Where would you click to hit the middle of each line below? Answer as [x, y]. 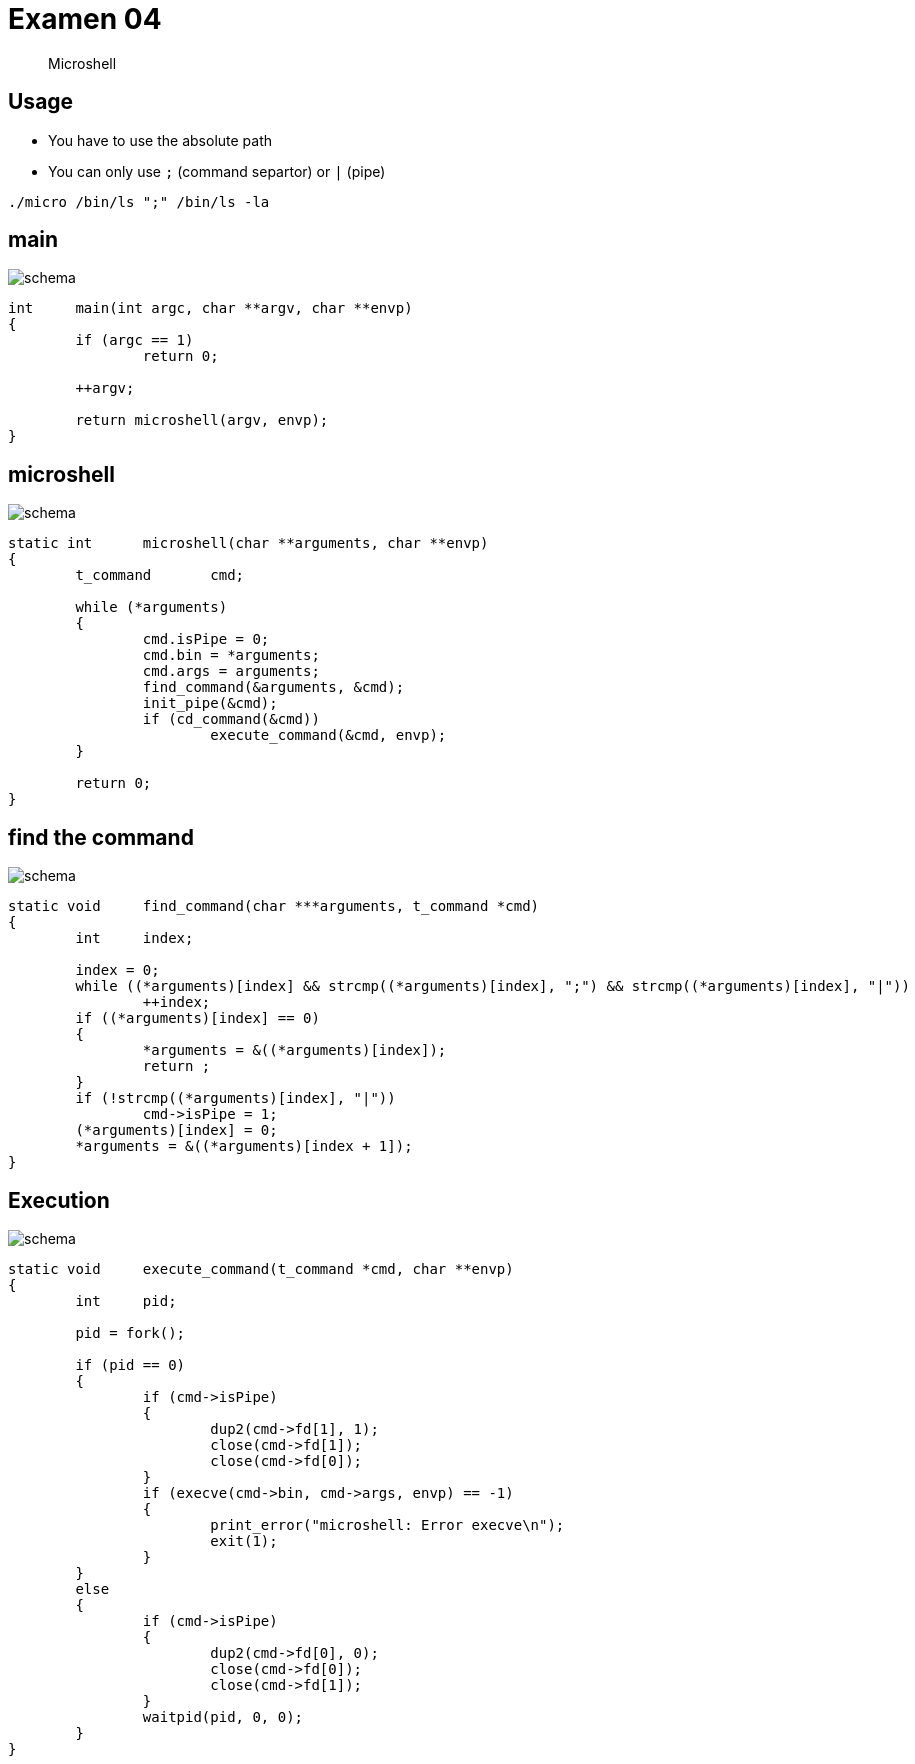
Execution [59, 1200]
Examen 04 [85, 19]
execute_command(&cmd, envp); [328, 735]
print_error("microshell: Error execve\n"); [387, 1524]
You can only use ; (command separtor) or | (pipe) [217, 171]
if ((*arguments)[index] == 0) [197, 1018]
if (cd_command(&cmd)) [231, 719]
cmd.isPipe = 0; [206, 639]
